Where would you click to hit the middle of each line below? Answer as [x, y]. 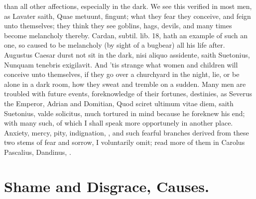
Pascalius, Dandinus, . [38, 152]
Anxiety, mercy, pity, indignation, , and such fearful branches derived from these [127, 132]
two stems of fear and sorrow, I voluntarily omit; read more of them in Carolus [125, 142]
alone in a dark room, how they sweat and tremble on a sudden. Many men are [125, 84]
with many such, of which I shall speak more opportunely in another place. [119, 123]
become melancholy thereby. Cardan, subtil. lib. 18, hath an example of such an [126, 35]
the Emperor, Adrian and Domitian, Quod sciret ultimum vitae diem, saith [119, 103]
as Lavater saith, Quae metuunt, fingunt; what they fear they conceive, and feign [128, 16]
